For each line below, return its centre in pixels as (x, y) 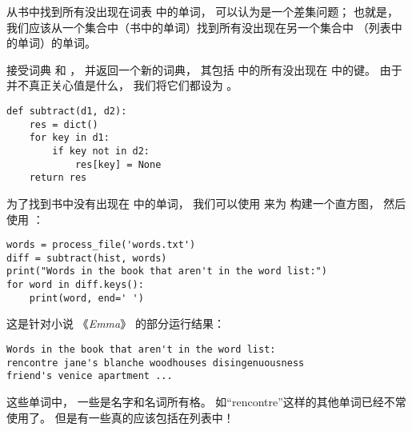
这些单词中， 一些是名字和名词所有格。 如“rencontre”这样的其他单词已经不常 (206, 401)
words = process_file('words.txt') (101, 245)
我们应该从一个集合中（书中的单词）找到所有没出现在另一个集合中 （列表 (199, 27)
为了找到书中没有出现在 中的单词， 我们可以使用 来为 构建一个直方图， (193, 203)
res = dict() (64, 124)
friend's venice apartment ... (90, 376)
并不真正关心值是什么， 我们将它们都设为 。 (122, 85)
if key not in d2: (101, 151)
